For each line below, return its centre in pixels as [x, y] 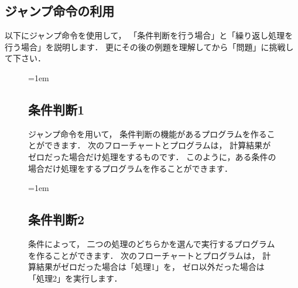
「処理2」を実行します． [75, 278]
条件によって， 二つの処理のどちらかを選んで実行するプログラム [152, 243]
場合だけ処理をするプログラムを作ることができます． [131, 168]
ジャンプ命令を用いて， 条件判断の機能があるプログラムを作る [148, 133]
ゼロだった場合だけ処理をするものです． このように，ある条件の [152, 156]
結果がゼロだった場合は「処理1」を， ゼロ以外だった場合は [150, 267]
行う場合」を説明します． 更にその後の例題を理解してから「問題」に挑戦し [149, 46]
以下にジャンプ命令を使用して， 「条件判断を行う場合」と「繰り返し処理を [149, 35]
